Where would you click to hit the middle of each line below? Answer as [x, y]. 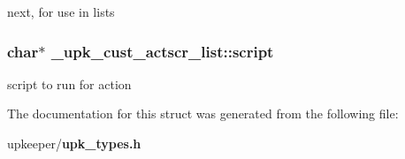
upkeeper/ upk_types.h [74, 143]
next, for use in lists [61, 11]
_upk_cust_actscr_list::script [162, 51]
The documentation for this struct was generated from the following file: [203, 114]
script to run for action [69, 83]
